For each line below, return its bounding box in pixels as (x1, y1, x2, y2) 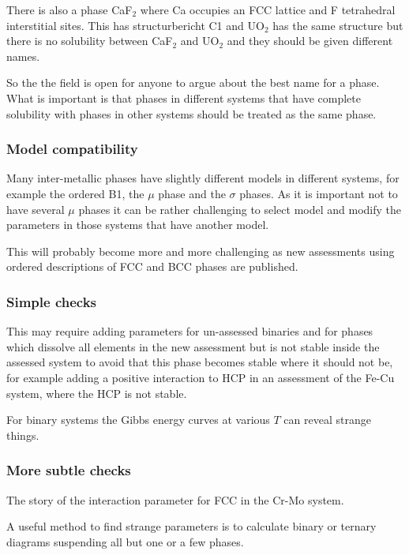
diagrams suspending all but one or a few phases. (6, 533, 244, 549)
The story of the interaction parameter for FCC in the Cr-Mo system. (6, 491, 344, 508)
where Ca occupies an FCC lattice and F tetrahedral (140, 2, 396, 17)
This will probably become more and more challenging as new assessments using (6, 242, 395, 259)
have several (6, 201, 65, 217)
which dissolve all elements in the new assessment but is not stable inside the (6, 338, 380, 354)
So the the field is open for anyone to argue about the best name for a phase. (6, 74, 380, 91)
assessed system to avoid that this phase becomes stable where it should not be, (6, 354, 393, 370)
